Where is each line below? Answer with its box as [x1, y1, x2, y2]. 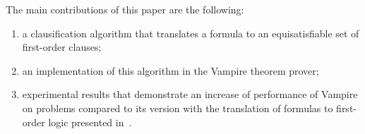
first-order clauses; [22, 39, 102, 54]
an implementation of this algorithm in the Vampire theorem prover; [22, 63, 319, 78]
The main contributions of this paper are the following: [6, 2, 244, 16]
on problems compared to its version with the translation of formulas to [22, 100, 333, 115]
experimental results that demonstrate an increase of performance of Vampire [22, 87, 358, 102]
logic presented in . [48, 114, 132, 129]
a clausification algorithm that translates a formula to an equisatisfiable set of [22, 25, 359, 40]
